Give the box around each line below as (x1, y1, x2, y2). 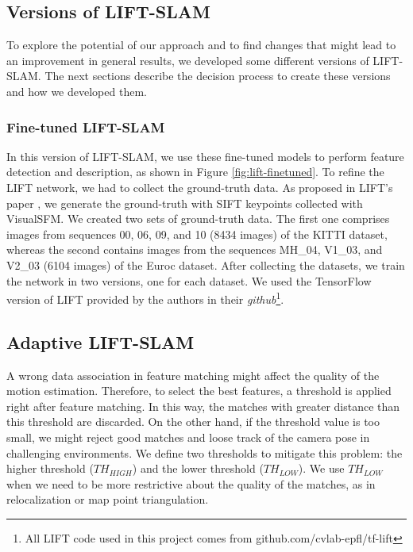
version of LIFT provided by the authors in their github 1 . (6, 289, 284, 307)
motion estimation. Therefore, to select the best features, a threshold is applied (6, 382, 392, 399)
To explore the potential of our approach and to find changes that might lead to (6, 36, 396, 53)
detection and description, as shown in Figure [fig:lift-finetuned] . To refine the (6, 163, 384, 180)
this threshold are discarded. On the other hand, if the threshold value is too (6, 413, 380, 430)
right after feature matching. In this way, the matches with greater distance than (6, 397, 400, 414)
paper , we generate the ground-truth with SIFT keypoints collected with (6, 194, 363, 211)
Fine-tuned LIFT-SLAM (6, 117, 165, 136)
